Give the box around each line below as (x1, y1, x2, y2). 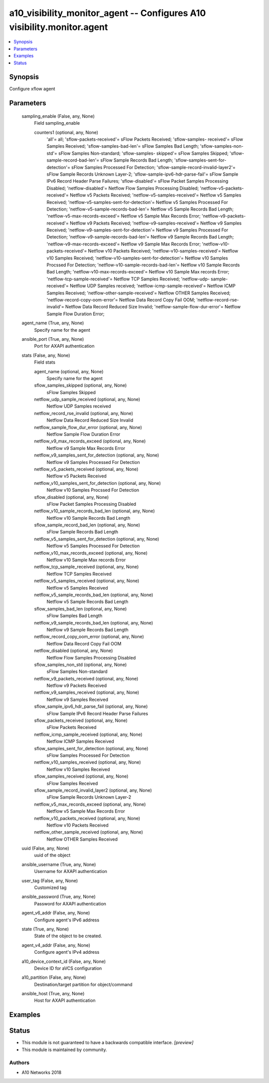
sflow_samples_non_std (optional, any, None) (34, 661, 127, 667)
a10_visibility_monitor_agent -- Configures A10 (9, 7, 206, 18)
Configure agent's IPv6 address (34, 917, 100, 923)
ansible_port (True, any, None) (21, 336, 84, 342)
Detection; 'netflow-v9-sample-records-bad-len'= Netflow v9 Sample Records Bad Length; (46, 234, 234, 240)
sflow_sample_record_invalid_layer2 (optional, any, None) (34, 787, 152, 793)
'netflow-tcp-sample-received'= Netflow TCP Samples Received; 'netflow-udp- (46, 276, 210, 282)
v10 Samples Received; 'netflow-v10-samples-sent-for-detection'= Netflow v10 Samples (46, 255, 228, 261)
